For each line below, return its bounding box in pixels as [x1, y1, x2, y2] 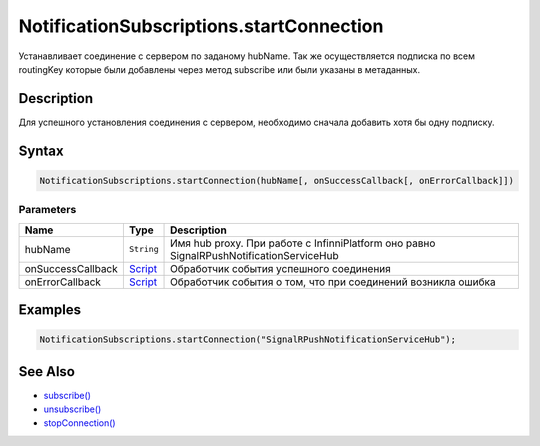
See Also [18, 363, 75, 380]
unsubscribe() [43, 403, 102, 415]
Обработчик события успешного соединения [170, 261, 392, 275]
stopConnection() [43, 417, 116, 429]
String [128, 244, 159, 255]
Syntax [18, 142, 64, 159]
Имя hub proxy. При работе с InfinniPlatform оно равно [170, 236, 436, 250]
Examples [18, 301, 82, 318]
